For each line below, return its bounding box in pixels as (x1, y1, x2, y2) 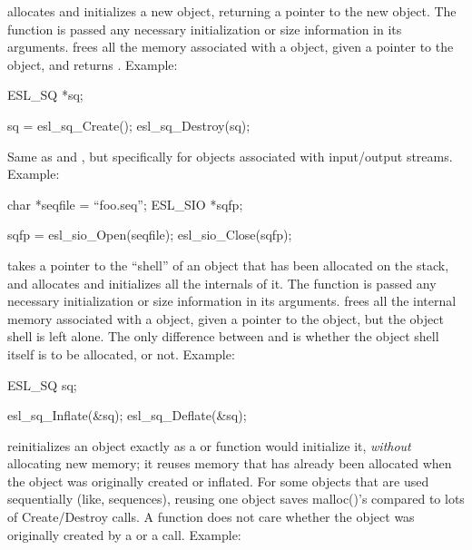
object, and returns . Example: (7, 54, 178, 74)
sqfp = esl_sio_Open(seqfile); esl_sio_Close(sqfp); (7, 225, 292, 244)
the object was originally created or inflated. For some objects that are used (7, 471, 429, 490)
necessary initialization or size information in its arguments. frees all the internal (7, 291, 457, 310)
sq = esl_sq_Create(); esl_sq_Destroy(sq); (7, 115, 251, 134)
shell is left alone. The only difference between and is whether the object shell (7, 327, 439, 346)
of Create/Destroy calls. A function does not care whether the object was (7, 507, 415, 526)
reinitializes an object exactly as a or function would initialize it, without (7, 436, 411, 455)
